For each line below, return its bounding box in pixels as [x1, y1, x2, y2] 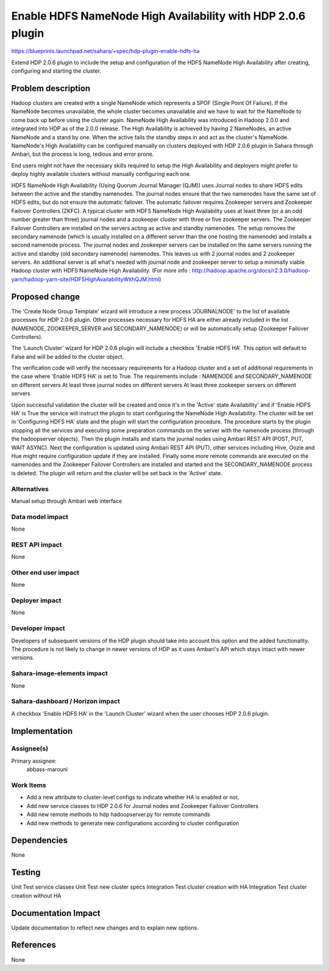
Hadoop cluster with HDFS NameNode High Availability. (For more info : [11, 267, 191, 274]
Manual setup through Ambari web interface [11, 497, 122, 504]
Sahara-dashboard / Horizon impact [11, 697, 120, 705]
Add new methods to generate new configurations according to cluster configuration [26, 819, 239, 827]
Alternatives [11, 484, 49, 493]
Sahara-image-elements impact [11, 669, 108, 678]
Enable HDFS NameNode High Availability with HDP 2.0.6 [11, 9, 306, 23]
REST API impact [11, 540, 62, 549]
